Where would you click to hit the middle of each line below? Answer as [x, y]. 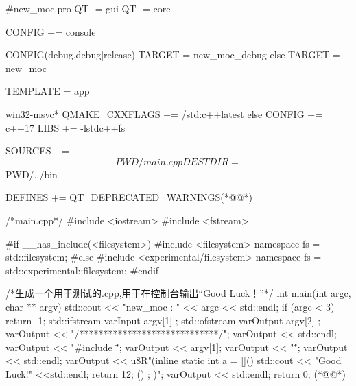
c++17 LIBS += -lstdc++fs [66, 127]
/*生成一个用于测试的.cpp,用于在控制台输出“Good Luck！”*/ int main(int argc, [178, 293]
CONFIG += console [51, 31]
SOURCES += [37, 150]
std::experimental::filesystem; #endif [82, 270]
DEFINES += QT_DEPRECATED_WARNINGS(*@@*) [129, 197]
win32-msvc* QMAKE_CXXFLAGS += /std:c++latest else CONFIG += [164, 113]
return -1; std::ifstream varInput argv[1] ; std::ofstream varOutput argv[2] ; [163, 320]
